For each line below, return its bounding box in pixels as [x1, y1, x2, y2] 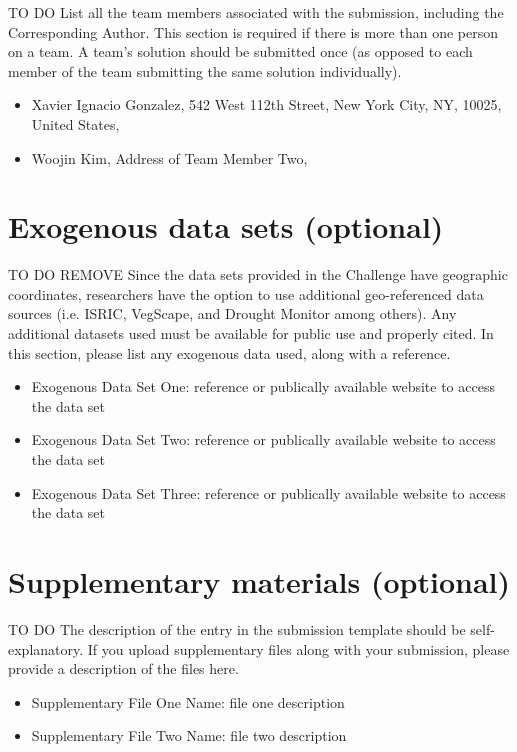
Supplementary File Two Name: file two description [31, 725, 347, 746]
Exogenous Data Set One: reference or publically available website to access [31, 376, 495, 397]
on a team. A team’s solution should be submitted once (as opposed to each [8, 41, 473, 62]
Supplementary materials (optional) [8, 561, 511, 601]
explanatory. [8, 638, 84, 659]
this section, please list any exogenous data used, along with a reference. [8, 342, 451, 363]
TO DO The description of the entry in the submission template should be [8, 618, 466, 639]
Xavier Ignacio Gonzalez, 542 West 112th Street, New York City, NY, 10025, [31, 94, 502, 115]
